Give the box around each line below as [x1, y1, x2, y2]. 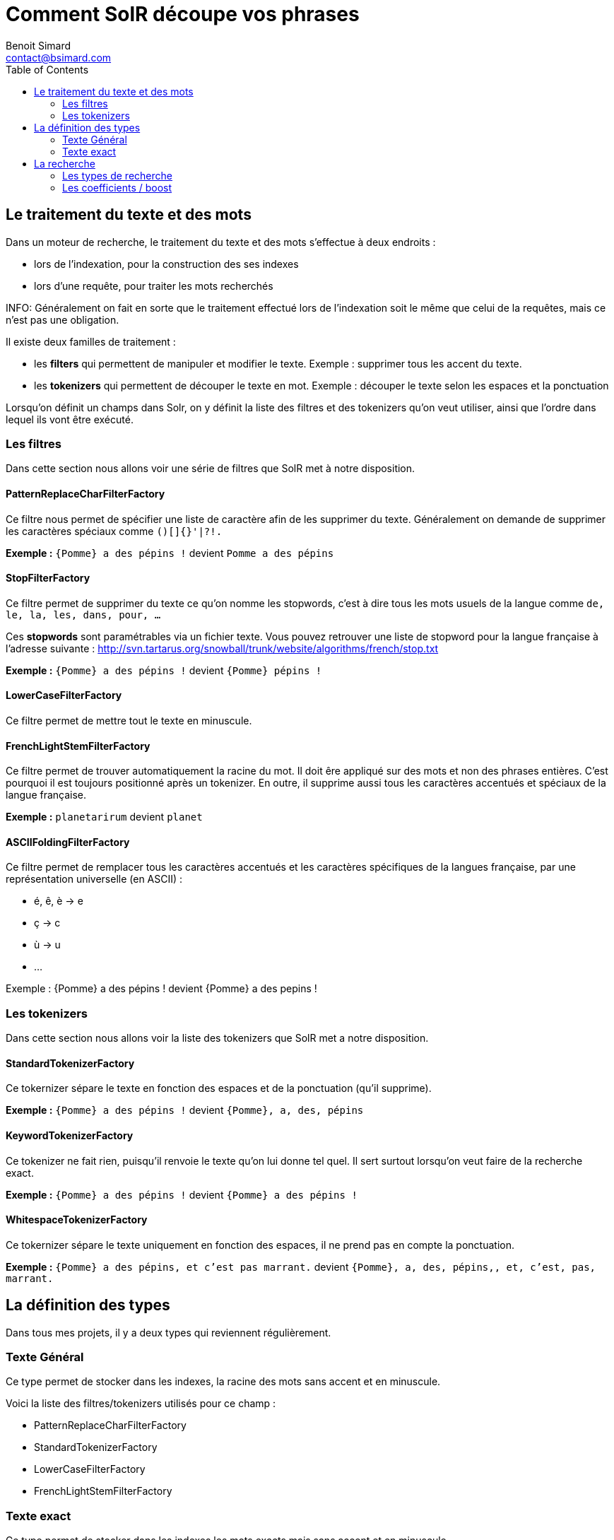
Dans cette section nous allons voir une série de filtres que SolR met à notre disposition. [6, 462, 415, 475]
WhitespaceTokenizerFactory [6, 1213, 148, 1226]
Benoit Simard [6, 39, 71, 52]
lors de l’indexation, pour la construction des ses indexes [34, 257, 299, 270]
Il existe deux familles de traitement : [6, 335, 176, 348]
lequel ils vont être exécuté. [6, 413, 134, 425]
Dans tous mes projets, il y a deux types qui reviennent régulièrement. [6, 1326, 331, 1339]
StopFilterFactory [6, 572, 90, 584]
